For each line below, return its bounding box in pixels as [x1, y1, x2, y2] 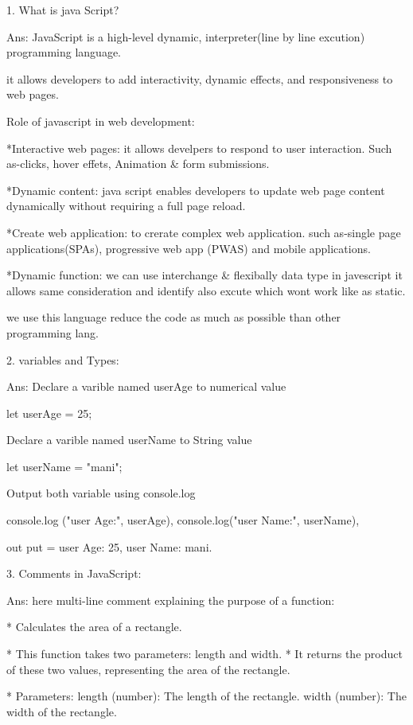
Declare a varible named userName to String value [6, 431, 252, 448]
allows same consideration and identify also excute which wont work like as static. [6, 282, 406, 298]
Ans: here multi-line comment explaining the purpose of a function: [6, 591, 335, 608]
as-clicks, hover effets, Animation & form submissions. [6, 155, 270, 172]
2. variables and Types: [6, 351, 119, 368]
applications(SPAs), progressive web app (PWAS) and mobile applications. [6, 240, 371, 256]
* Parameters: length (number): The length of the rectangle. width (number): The [6, 688, 407, 704]
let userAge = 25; [6, 404, 92, 421]
